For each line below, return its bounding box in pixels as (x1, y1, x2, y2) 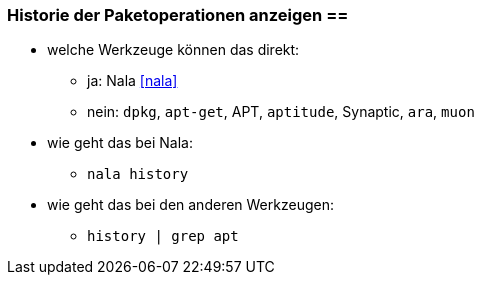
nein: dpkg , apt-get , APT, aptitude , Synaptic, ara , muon (87, 103, 475, 121)
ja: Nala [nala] (87, 72, 178, 90)
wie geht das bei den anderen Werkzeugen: (47, 196, 334, 214)
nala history (87, 166, 189, 183)
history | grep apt (87, 228, 239, 245)
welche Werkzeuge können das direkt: (47, 41, 300, 59)
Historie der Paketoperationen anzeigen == (7, 5, 349, 25)
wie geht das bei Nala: (47, 134, 194, 152)
